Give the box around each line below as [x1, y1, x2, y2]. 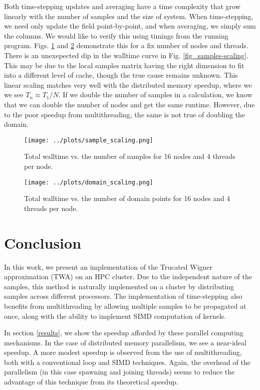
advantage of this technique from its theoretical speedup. [4, 376, 178, 387]
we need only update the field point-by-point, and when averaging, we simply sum [4, 21, 256, 31]
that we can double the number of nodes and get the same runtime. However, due [4, 99, 255, 109]
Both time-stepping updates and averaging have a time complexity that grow [4, 1, 240, 11]
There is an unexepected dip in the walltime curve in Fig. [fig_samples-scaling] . [4, 50, 248, 60]
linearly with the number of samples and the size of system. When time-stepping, [4, 11, 253, 21]
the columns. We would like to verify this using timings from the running [4, 30, 228, 41]
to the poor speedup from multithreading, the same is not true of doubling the [4, 109, 245, 119]
